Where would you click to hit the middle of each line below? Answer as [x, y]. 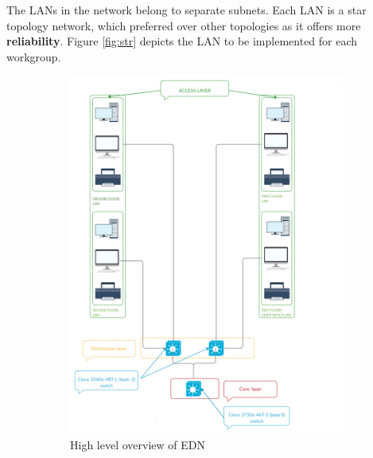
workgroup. [34, 56]
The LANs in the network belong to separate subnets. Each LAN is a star [186, 10]
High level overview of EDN [138, 445]
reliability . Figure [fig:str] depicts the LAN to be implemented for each [182, 41]
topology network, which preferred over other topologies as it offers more [184, 25]
